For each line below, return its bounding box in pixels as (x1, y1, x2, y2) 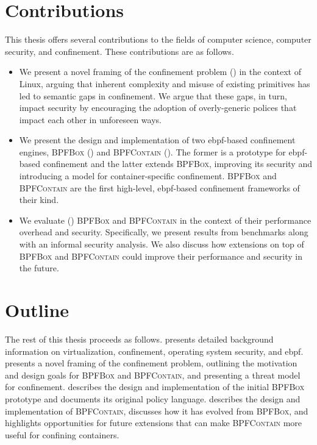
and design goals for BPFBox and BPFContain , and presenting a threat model (5, 368, 301, 381)
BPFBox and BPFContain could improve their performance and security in (19, 249, 302, 262)
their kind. (19, 193, 59, 206)
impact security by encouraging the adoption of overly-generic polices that (19, 101, 297, 114)
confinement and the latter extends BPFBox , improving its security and (43, 157, 312, 170)
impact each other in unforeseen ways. (19, 113, 162, 126)
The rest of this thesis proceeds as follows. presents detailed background (5, 332, 274, 345)
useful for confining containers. (5, 428, 119, 441)
